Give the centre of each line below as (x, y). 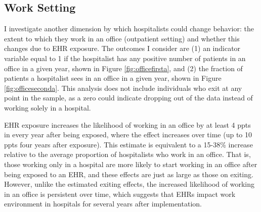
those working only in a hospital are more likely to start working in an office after (131, 164)
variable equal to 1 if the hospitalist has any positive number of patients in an (125, 58)
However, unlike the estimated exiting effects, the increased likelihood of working (129, 184)
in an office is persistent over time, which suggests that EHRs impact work (120, 194)
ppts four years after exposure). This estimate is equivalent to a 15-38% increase (128, 144)
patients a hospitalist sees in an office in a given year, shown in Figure (113, 78)
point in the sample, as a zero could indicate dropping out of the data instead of (128, 98)
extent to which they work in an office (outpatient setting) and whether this (122, 38)
